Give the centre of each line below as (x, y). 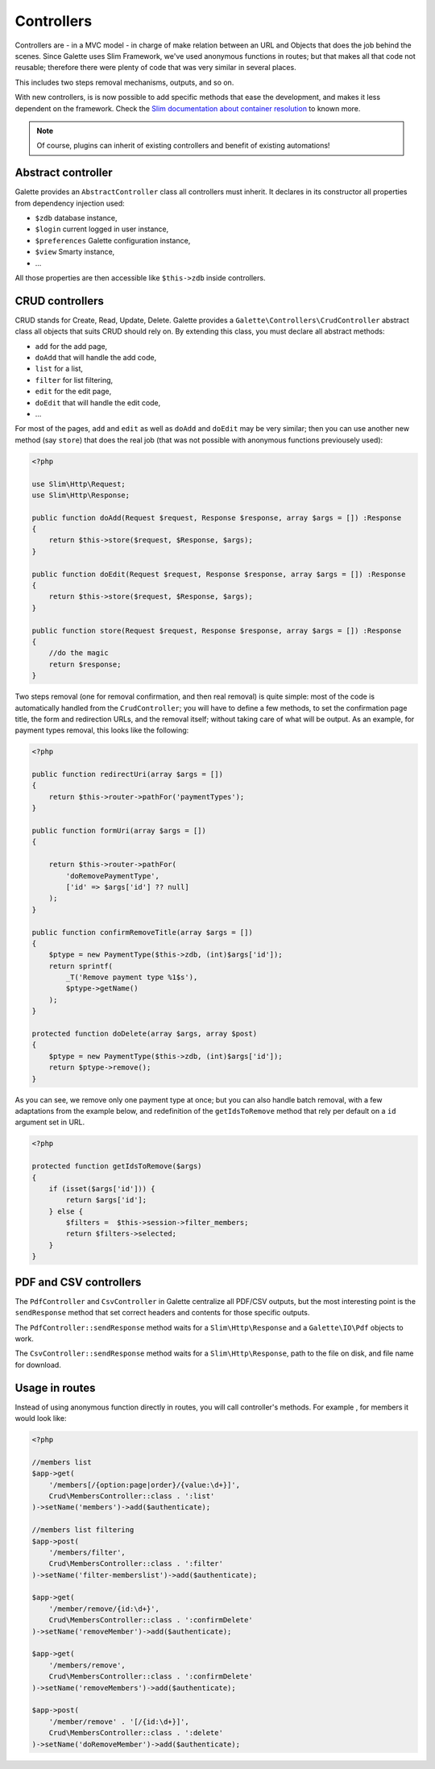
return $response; (85, 664)
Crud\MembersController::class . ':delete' (136, 1733)
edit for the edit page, (73, 392)
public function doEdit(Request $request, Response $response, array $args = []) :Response (219, 574)
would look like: (41, 1418)
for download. (38, 1364)
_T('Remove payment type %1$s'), (132, 978)
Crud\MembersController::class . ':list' (132, 1496)
